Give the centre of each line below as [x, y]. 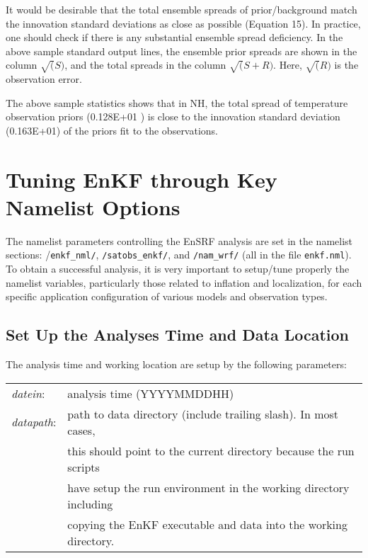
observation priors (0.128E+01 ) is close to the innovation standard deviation [173, 116]
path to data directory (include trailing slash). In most [203, 414]
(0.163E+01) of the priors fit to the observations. [112, 130]
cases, [81, 430]
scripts [84, 467]
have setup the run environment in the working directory [208, 487]
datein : [28, 393]
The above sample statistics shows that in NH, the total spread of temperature [177, 102]
